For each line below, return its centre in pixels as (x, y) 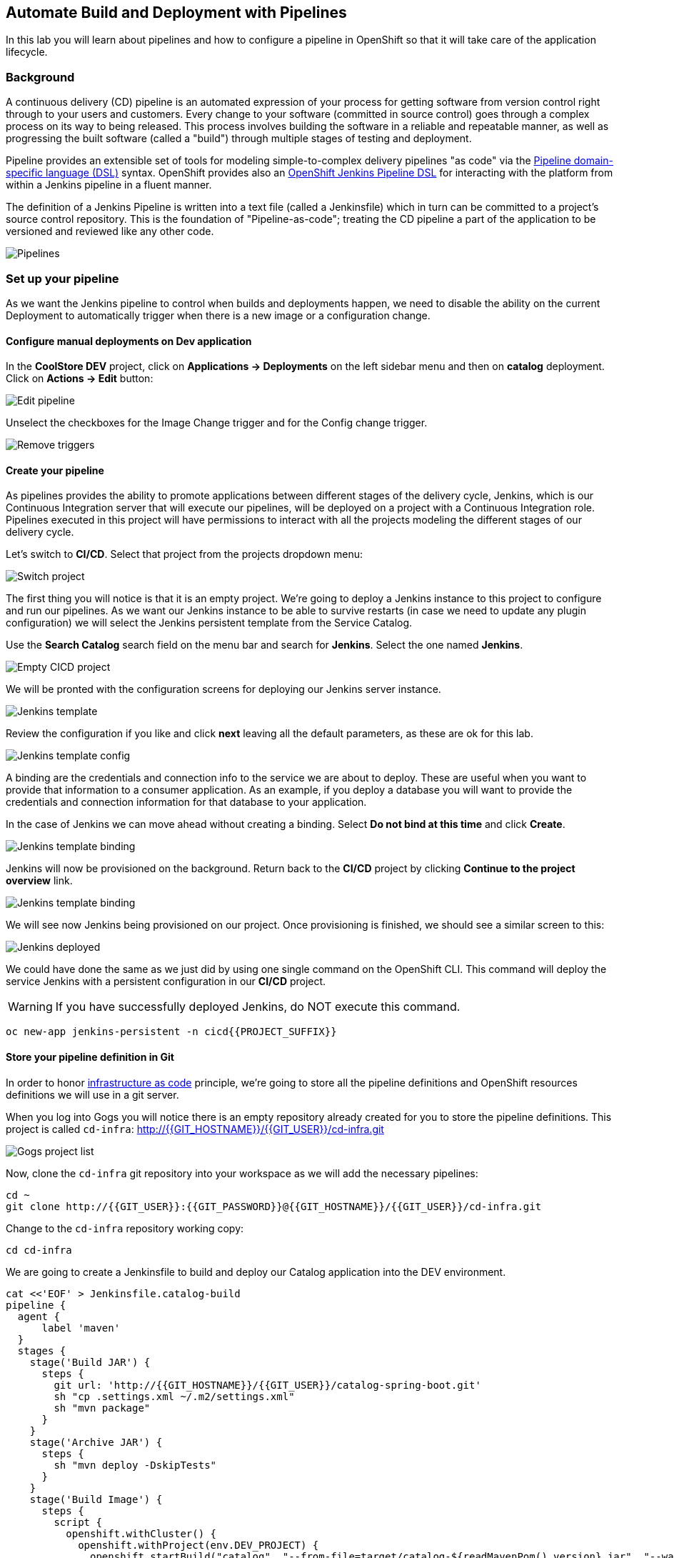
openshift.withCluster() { (141, 1533)
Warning (30, 1007)
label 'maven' (81, 1328)
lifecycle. (27, 52)
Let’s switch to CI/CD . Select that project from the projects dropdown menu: (184, 554)
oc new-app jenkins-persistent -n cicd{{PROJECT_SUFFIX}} (171, 1032)
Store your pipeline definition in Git (90, 1057)
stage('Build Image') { (96, 1499)
